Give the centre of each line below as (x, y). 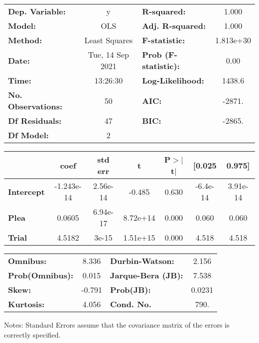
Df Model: (28, 135)
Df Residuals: (35, 121)
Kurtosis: (26, 304)
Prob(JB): (130, 290)
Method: (25, 40)
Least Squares (109, 40)
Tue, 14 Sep (108, 54)
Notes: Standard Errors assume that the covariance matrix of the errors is (117, 325)
